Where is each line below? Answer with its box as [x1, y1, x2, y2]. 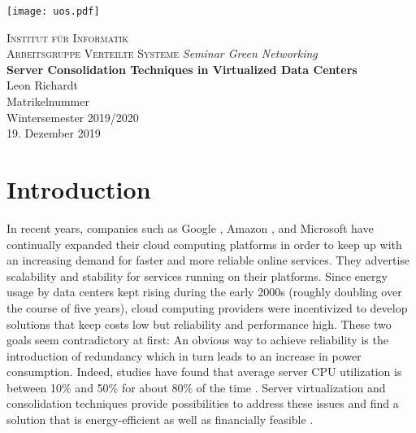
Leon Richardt [6, 77, 78, 94]
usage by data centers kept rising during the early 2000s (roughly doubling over [6, 283, 402, 300]
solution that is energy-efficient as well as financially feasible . [6, 411, 314, 428]
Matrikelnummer [6, 93, 89, 110]
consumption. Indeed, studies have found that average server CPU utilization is [6, 363, 402, 380]
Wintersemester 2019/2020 [6, 108, 139, 125]
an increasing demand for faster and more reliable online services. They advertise [6, 251, 410, 269]
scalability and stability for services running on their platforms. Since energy [6, 267, 388, 284]
